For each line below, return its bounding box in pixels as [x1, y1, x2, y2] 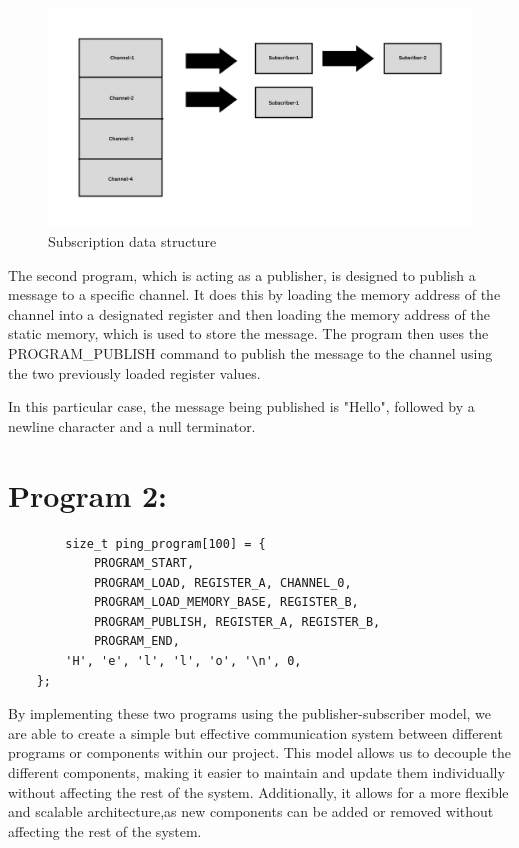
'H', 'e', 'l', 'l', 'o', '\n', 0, [65, 654, 302, 669]
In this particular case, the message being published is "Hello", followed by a [8, 396, 475, 417]
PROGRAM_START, [93, 556, 195, 571]
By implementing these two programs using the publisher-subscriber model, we [8, 703, 492, 724]
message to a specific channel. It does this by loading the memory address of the [8, 284, 501, 305]
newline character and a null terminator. [8, 415, 256, 436]
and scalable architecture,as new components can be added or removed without [8, 801, 494, 822]
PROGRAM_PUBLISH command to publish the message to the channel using [8, 343, 493, 364]
